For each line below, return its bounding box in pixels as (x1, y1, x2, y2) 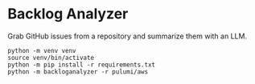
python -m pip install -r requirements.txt (7, 61, 156, 69)
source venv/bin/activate (7, 54, 94, 62)
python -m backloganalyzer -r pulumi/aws (7, 67, 149, 76)
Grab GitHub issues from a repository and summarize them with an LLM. (7, 31, 247, 41)
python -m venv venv (7, 46, 77, 54)
